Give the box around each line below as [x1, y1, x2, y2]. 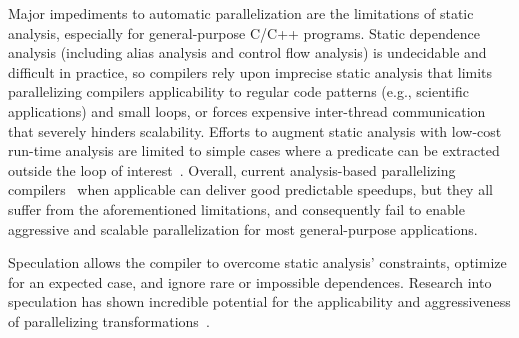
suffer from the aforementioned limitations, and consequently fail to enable [8, 198, 465, 219]
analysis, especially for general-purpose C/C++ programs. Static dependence [8, 22, 480, 43]
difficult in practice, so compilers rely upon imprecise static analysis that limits [8, 61, 493, 82]
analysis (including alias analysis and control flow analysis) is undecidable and [8, 42, 487, 63]
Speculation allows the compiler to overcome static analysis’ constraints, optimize [8, 252, 507, 273]
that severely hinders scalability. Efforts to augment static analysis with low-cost [8, 120, 502, 141]
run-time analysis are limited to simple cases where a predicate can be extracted [8, 140, 500, 161]
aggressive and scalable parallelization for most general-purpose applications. [8, 218, 478, 239]
